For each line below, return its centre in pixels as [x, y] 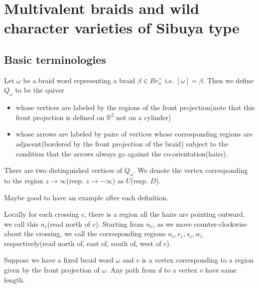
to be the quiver [40, 90]
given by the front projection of [52, 270]
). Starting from [120, 223]
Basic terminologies [55, 59]
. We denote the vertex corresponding [191, 170]
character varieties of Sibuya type [122, 28]
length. [15, 279]
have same [221, 270]
